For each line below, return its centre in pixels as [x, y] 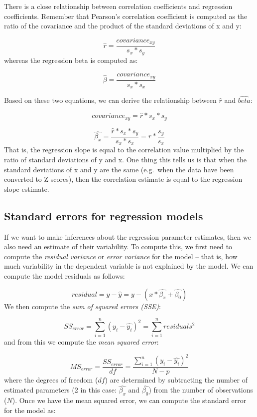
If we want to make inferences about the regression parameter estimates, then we [128, 236]
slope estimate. [27, 189]
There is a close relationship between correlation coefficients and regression [118, 6]
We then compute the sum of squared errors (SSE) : [82, 306]
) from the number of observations [201, 390]
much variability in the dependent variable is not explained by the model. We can [129, 266]
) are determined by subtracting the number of [176, 380]
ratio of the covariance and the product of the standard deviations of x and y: [123, 26]
